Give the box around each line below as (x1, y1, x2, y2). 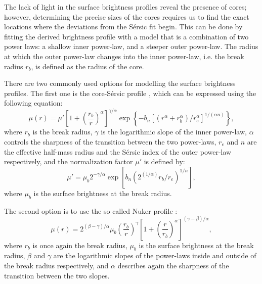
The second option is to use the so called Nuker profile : (4, 205, 178, 216)
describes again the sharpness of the (117, 260, 229, 271)
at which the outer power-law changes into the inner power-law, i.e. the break (4, 51, 244, 61)
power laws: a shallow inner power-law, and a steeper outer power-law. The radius (4, 41, 258, 52)
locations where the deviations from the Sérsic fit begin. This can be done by (4, 21, 243, 32)
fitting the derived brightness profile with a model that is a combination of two (4, 31, 249, 41)
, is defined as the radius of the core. (31, 61, 144, 71)
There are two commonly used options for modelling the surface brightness (4, 78, 236, 88)
